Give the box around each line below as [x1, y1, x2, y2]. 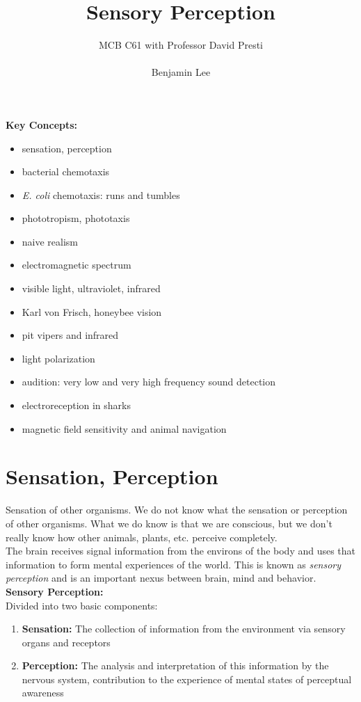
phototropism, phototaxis [22, 211, 130, 225]
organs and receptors [22, 635, 111, 649]
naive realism [22, 234, 79, 248]
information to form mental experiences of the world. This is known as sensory [6, 557, 342, 571]
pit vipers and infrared [22, 328, 119, 342]
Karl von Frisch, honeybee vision [22, 304, 162, 319]
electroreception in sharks [22, 398, 131, 413]
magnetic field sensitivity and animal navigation [22, 421, 227, 436]
